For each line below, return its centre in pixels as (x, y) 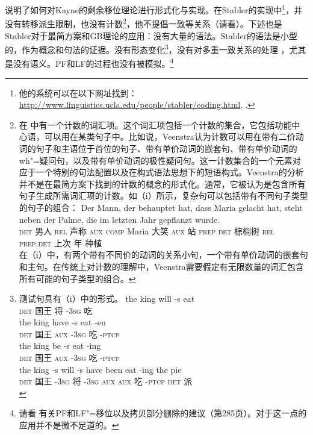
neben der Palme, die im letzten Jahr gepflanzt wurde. (119, 219)
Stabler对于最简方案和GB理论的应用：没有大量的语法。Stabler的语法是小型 (151, 35)
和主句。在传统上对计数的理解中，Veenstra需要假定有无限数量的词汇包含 (161, 266)
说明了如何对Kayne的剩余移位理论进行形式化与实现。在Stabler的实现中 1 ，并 (154, 9)
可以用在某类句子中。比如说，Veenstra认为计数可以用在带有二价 (170, 136)
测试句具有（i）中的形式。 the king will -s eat (107, 299)
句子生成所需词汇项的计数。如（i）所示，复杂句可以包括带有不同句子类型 (163, 196)
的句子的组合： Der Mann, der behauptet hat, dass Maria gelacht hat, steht (161, 207)
